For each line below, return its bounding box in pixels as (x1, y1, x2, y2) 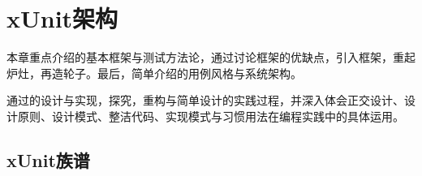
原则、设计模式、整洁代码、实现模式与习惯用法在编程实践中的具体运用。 (17, 107, 404, 124)
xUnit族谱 (6, 147, 90, 172)
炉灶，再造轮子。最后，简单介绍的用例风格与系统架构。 (6, 64, 302, 81)
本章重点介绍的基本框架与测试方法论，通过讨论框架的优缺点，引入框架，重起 (6, 49, 416, 66)
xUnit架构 (6, 2, 118, 35)
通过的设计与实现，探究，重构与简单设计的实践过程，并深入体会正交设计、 (6, 92, 404, 109)
